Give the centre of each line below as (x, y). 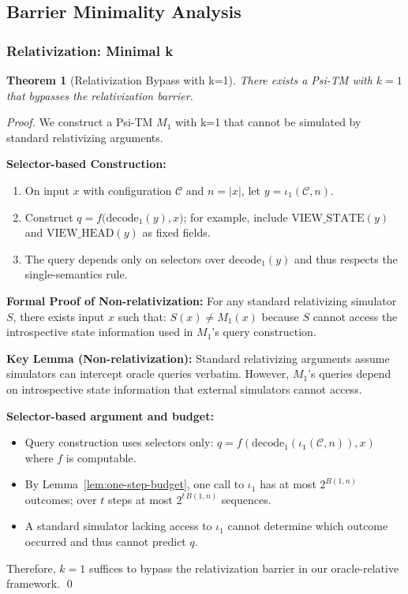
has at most (288, 484)
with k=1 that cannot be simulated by (268, 122)
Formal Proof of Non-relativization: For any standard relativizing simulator (202, 300)
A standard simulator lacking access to (118, 526)
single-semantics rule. (76, 274)
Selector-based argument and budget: (110, 415)
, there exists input (59, 316)
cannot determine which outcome (308, 526)
